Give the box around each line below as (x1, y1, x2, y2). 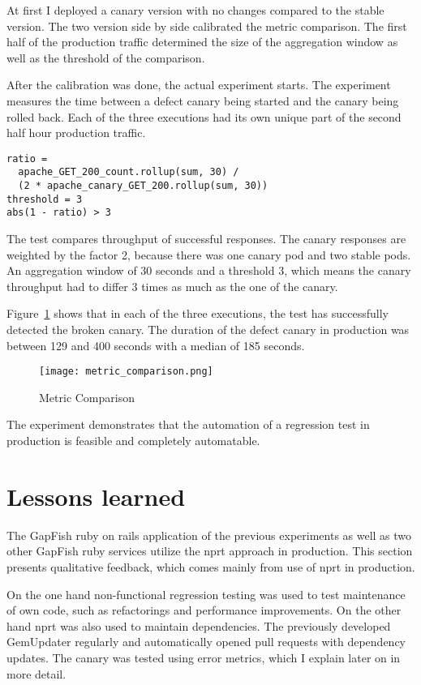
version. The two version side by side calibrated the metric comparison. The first (6, 17, 407, 34)
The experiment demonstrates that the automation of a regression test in (6, 416, 370, 433)
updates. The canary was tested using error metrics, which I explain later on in (6, 649, 401, 666)
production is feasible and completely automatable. (6, 432, 260, 449)
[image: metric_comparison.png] (39, 366, 213, 378)
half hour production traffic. (6, 124, 146, 141)
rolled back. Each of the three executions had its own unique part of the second (6, 108, 402, 125)
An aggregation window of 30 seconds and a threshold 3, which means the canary (6, 262, 411, 279)
